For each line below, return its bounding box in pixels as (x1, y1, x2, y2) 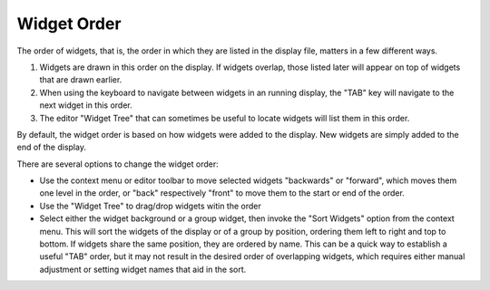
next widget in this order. (39, 100, 133, 111)
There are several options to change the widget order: (16, 159, 220, 169)
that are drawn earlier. (39, 74, 122, 85)
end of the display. (16, 141, 86, 153)
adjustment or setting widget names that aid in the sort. (39, 264, 247, 275)
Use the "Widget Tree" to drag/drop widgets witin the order (39, 200, 262, 211)
